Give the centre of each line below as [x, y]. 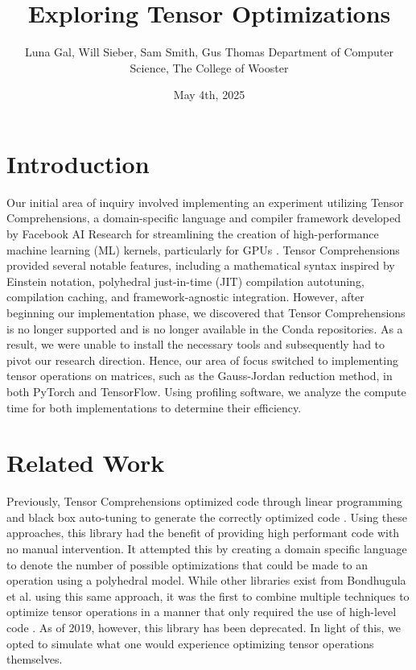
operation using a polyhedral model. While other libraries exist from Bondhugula [206, 580]
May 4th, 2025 [209, 95]
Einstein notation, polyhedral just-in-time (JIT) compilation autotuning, [185, 281]
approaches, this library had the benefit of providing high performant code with [203, 533]
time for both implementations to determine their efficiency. [154, 407]
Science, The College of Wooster [209, 67]
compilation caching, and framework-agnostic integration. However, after [185, 297]
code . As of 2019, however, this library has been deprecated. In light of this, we [204, 628]
